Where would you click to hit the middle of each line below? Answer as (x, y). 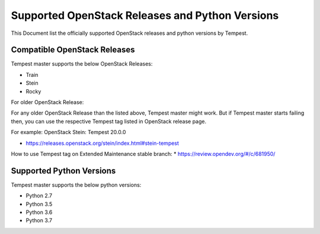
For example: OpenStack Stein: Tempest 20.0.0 (68, 132)
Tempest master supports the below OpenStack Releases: (82, 64)
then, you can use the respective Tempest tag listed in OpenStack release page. (109, 121)
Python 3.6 (39, 212)
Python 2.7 (39, 196)
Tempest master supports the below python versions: (76, 185)
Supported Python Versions (63, 170)
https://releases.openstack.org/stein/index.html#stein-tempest (102, 143)
